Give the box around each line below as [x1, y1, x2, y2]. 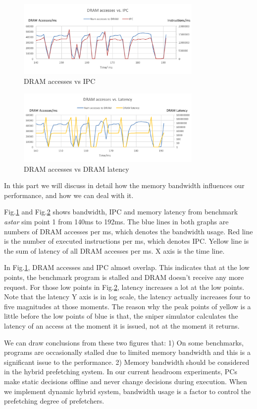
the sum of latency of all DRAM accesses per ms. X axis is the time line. [4, 245, 225, 256]
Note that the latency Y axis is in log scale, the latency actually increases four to [4, 291, 251, 302]
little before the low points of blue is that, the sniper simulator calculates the [4, 311, 238, 321]
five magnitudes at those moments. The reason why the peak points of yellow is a [4, 301, 251, 311]
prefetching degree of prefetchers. [4, 396, 104, 406]
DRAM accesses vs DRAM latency [24, 163, 129, 174]
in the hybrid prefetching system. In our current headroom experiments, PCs [4, 366, 237, 377]
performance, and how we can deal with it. [4, 190, 134, 200]
